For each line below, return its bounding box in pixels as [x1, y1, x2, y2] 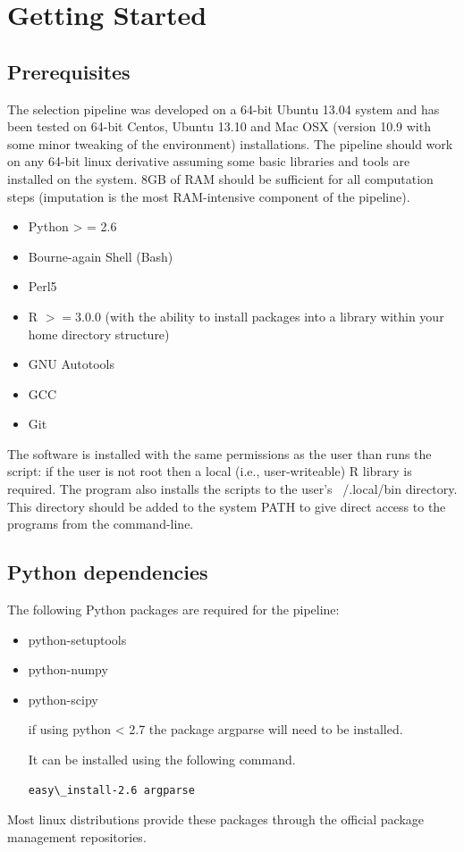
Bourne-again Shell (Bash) [28, 246, 173, 265]
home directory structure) [28, 324, 170, 343]
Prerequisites [7, 57, 131, 85]
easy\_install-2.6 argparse [28, 783, 195, 797]
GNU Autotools [28, 355, 115, 373]
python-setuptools [28, 630, 127, 648]
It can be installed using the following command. [28, 750, 296, 769]
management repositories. [7, 827, 147, 846]
